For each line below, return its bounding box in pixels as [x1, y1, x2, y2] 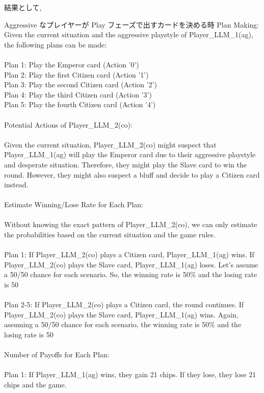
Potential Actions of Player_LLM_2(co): [4, 119, 133, 130]
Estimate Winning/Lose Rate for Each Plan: [4, 199, 144, 210]
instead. [4, 179, 29, 190]
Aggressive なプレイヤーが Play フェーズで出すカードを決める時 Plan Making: [4, 19, 259, 30]
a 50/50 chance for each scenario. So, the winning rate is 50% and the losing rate [4, 269, 257, 280]
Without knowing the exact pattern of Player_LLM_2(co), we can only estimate [4, 219, 257, 230]
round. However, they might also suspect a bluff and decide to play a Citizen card [4, 169, 260, 180]
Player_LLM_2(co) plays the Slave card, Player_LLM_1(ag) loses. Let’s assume [4, 259, 258, 269]
